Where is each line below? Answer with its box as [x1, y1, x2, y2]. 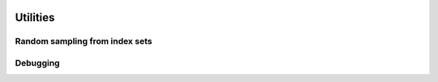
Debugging [15, 57, 60, 68]
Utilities [15, 11, 55, 24]
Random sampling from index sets [15, 36, 152, 47]
